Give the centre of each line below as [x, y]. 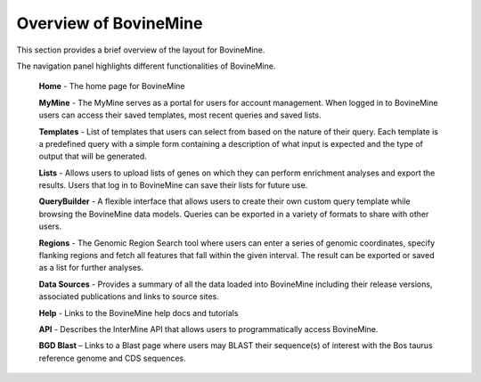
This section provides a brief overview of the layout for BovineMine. [141, 50]
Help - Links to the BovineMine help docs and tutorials [139, 313]
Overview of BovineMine [110, 23]
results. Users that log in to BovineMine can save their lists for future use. [173, 185]
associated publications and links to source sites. [129, 297]
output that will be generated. [93, 157]
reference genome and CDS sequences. [112, 358]
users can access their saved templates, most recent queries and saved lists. [180, 115]
